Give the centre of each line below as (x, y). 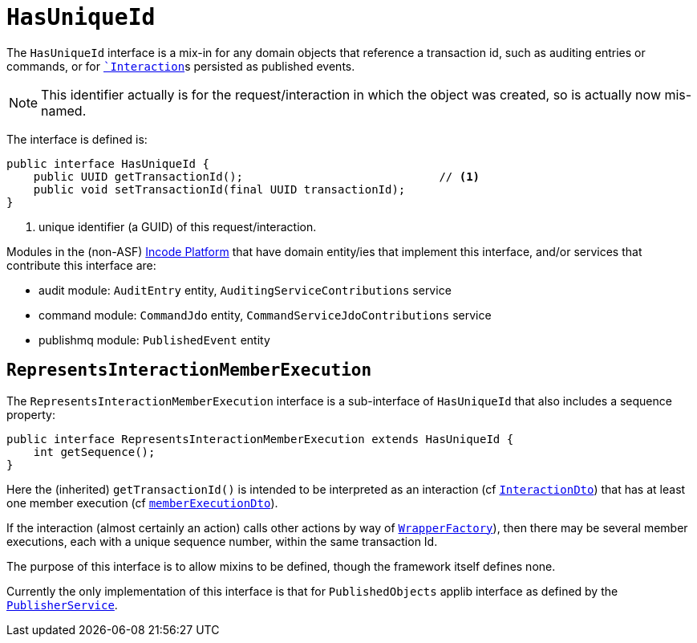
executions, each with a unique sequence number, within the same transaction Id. (222, 541)
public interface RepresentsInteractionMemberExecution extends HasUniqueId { (260, 439)
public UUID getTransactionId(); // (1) (257, 176)
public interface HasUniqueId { (108, 163)
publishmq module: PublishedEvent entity (154, 340)
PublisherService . (62, 604)
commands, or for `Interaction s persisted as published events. (181, 66)
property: (31, 414)
